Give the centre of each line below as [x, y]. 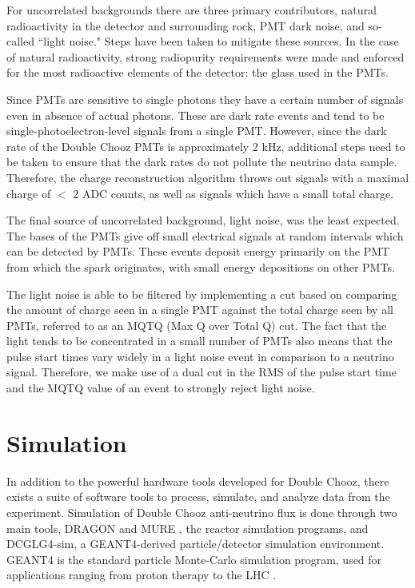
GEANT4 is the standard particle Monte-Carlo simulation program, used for [194, 559]
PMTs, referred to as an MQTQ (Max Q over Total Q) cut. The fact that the [197, 325]
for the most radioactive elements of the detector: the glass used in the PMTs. [198, 72]
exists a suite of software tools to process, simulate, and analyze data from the [198, 497]
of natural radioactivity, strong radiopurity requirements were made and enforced [206, 56]
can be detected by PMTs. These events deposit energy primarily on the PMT [198, 251]
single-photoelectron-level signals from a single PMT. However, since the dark [197, 131]
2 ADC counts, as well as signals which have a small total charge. [233, 193]
